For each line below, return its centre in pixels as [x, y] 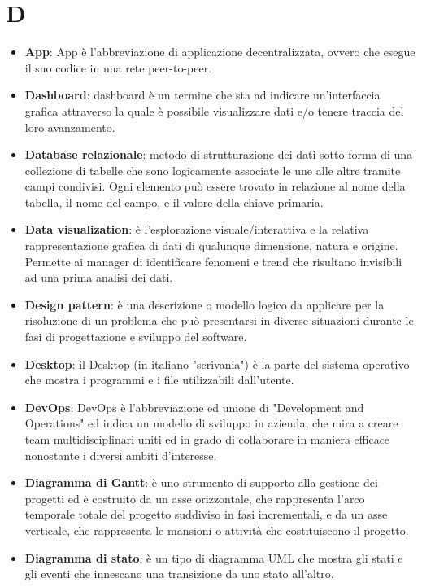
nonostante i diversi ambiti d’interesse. [121, 455]
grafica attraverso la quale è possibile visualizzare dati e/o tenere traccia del [214, 110]
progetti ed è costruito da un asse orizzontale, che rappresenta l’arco [195, 498]
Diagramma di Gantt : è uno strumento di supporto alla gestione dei [201, 482]
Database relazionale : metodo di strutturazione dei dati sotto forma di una [219, 154]
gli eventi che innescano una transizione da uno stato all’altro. [179, 574]
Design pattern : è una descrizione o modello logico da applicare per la [204, 304]
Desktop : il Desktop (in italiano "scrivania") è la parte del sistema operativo [217, 364]
